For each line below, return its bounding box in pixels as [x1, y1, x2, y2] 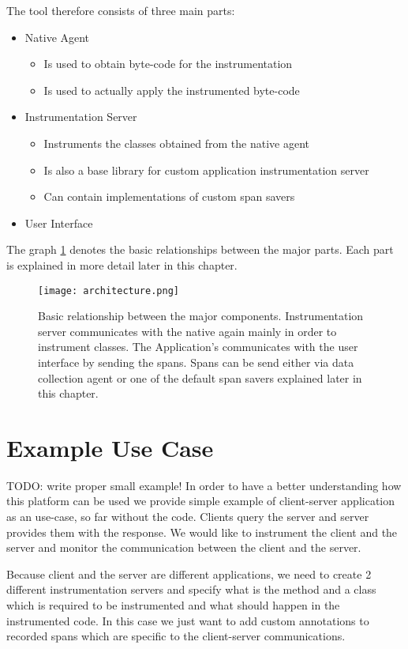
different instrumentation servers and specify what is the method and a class [6, 581, 376, 598]
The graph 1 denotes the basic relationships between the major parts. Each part [6, 241, 394, 258]
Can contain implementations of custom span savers [43, 188, 295, 205]
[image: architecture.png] [38, 285, 179, 296]
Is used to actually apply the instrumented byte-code [43, 81, 300, 98]
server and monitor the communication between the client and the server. [6, 539, 361, 556]
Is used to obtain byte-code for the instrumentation [43, 55, 293, 72]
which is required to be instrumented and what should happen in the [6, 597, 340, 613]
